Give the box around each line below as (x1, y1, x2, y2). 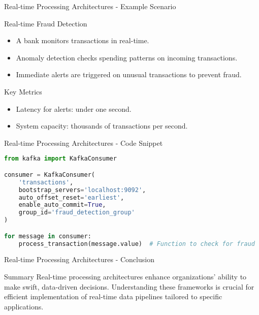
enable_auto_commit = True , (18, 201, 106, 209)
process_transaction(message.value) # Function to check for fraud (18, 240, 255, 247)
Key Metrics (4, 86, 42, 97)
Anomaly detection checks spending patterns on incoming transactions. (16, 52, 238, 62)
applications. (4, 301, 44, 311)
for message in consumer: (4, 232, 91, 240)
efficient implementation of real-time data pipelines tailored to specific (4, 291, 222, 302)
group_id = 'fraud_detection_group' (18, 209, 135, 216)
